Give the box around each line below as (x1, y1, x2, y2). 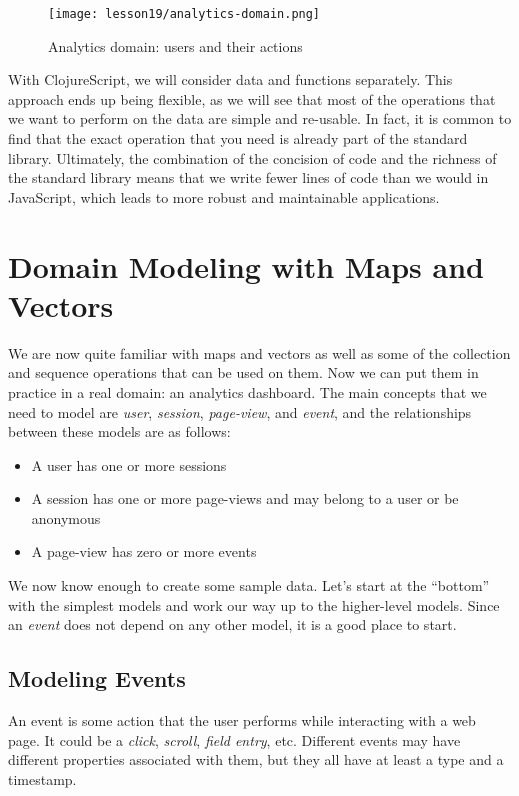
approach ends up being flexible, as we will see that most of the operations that (8, 88, 496, 109)
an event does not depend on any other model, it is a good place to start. (8, 614, 457, 635)
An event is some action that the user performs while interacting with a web (8, 710, 476, 731)
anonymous (31, 507, 101, 528)
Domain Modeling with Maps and (8, 245, 484, 286)
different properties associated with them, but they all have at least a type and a (8, 749, 504, 770)
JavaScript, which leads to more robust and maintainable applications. (8, 186, 440, 207)
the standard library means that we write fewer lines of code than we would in (8, 167, 489, 188)
